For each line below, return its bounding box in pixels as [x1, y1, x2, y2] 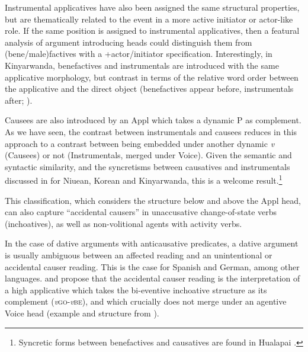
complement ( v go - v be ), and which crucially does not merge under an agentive [5, 295, 287, 308]
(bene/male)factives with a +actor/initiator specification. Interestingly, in [5, 47, 272, 60]
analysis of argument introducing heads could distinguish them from [5, 36, 252, 48]
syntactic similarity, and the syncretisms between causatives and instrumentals [5, 160, 290, 172]
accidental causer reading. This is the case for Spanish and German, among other [5, 260, 300, 273]
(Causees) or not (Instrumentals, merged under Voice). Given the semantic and [5, 149, 292, 161]
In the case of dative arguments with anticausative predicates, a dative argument [5, 237, 299, 249]
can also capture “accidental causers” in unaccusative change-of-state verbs [5, 206, 277, 218]
